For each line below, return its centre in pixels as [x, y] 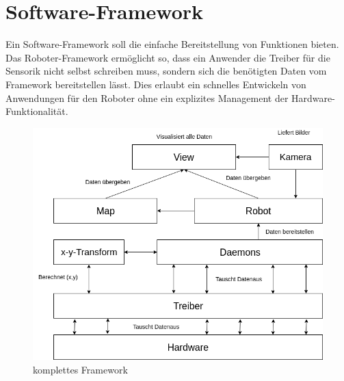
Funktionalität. [37, 111]
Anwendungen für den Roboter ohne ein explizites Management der [147, 97]
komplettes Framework [80, 369]
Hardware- [313, 97]
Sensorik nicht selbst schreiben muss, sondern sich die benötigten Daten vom [166, 71]
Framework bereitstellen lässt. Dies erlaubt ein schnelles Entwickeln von [156, 84]
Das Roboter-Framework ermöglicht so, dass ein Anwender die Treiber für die [168, 57]
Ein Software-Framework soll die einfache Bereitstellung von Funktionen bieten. [172, 44]
